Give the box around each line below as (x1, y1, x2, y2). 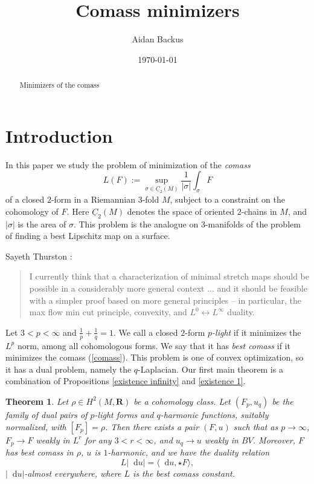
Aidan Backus (132, 33, 184, 45)
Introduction (5, 123, 113, 148)
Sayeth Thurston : (5, 249, 72, 262)
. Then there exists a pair (105, 420, 199, 433)
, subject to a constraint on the (170, 192, 285, 205)
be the (272, 394, 293, 407)
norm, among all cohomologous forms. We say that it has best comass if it (17, 339, 290, 352)
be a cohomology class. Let (133, 394, 231, 407)
